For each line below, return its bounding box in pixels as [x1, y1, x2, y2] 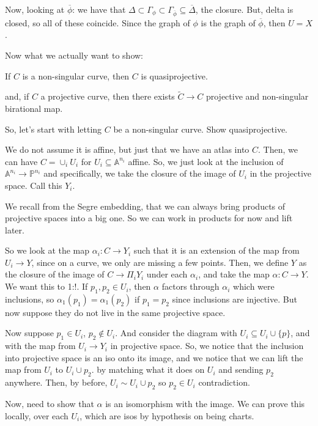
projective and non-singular [205, 90, 309, 103]
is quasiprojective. [141, 69, 208, 82]
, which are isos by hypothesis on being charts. [79, 409, 254, 422]
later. [5, 223, 24, 236]
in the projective [250, 167, 312, 180]
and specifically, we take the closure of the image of [43, 167, 236, 180]
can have [5, 155, 38, 167]
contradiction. [198, 376, 250, 389]
